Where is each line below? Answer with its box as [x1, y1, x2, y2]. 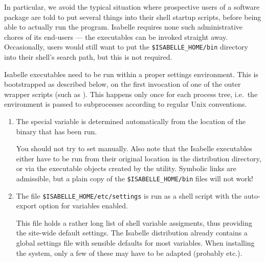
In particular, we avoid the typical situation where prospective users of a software [4, 2, 260, 12]
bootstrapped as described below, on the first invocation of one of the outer [4, 79, 241, 89]
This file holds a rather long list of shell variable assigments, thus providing [16, 217, 253, 228]
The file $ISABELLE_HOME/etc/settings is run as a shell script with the [16, 190, 242, 201]
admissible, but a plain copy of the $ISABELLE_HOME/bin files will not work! [16, 173, 253, 183]
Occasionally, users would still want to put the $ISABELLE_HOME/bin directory [4, 41, 248, 52]
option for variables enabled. [39, 200, 128, 211]
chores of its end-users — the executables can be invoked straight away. [4, 31, 228, 42]
